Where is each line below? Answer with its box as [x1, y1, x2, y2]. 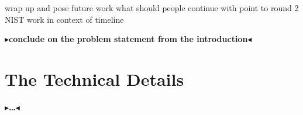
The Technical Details [5, 67, 184, 90]
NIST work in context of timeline [5, 13, 124, 25]
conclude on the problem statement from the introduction [9, 33, 248, 45]
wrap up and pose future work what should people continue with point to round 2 [5, 2, 299, 13]
